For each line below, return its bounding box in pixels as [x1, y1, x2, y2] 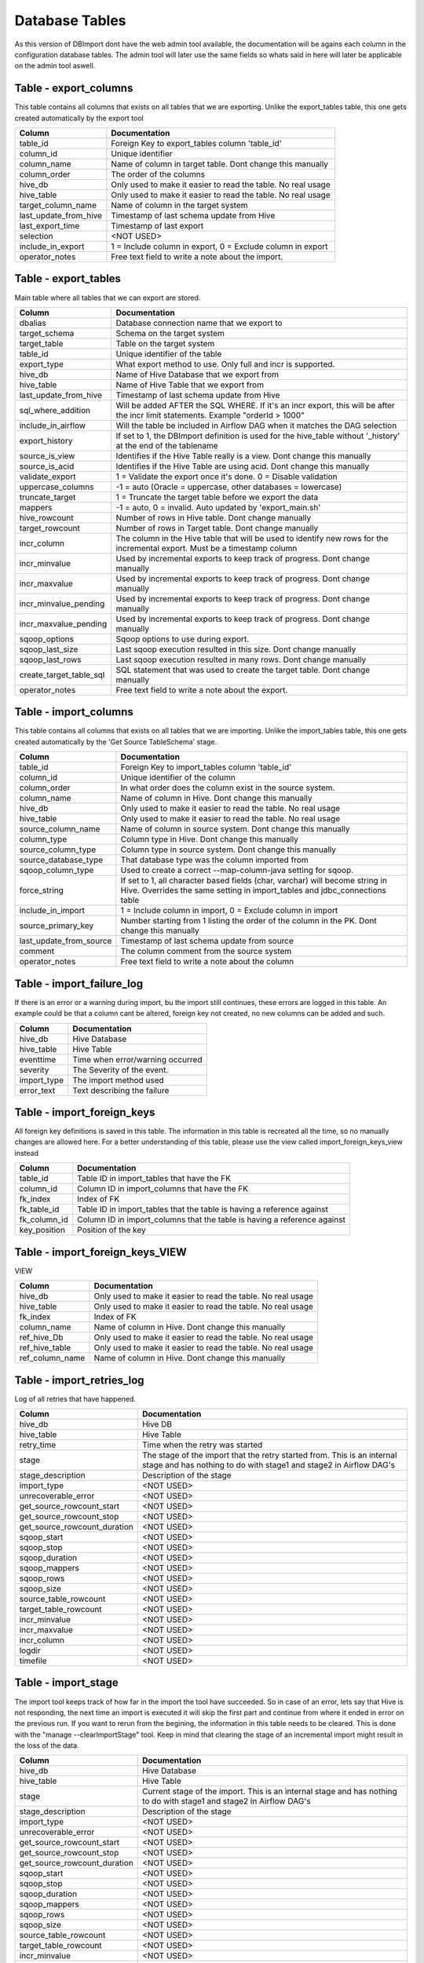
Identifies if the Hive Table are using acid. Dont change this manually [115, 460, 370, 471]
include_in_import [19, 905, 86, 916]
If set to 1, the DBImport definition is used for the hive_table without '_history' [115, 430, 400, 441]
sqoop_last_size [19, 644, 79, 655]
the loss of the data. [14, 1741, 79, 1750]
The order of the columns [111, 169, 206, 180]
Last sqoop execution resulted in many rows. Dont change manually [115, 654, 367, 665]
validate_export [19, 471, 76, 482]
